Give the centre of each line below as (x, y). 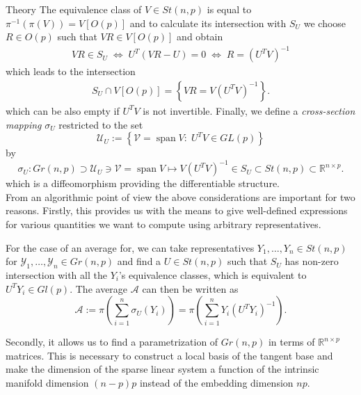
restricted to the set (101, 124)
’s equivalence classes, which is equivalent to (212, 274)
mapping (24, 124)
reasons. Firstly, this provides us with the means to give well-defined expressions (177, 210)
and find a (139, 261)
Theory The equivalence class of (74, 9)
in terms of (291, 342)
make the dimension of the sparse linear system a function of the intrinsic (162, 369)
